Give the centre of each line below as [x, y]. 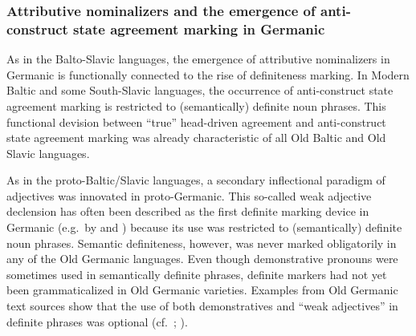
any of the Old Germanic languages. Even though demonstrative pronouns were [202, 259]
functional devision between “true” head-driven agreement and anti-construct [196, 121]
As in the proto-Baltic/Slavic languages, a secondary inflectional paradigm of [196, 180]
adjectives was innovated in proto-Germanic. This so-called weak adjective [189, 195]
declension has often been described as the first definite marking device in [188, 211]
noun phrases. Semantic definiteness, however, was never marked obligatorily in [202, 243]
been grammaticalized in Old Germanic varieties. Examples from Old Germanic [202, 290]
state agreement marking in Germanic [199, 28]
